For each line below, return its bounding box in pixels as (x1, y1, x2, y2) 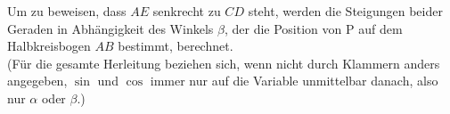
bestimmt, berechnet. (118, 37, 233, 55)
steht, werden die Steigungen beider (248, 2, 443, 20)
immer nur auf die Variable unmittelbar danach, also (150, 71, 438, 90)
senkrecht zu (152, 2, 221, 20)
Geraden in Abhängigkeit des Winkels (7, 19, 214, 37)
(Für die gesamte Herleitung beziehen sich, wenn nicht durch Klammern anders (7, 53, 440, 72)
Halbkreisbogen (7, 37, 91, 55)
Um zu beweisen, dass (7, 2, 127, 20)
